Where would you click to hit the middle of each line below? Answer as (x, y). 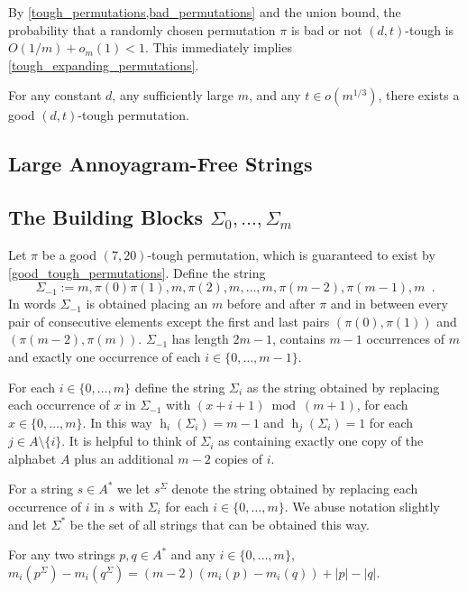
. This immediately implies (218, 47)
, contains (298, 339)
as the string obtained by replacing (343, 387)
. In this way (117, 422)
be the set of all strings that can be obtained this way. (220, 524)
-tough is (430, 29)
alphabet (32, 458)
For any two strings (62, 554)
